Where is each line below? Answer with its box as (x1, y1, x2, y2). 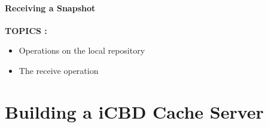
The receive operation (19, 64, 99, 76)
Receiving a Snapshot (5, 1, 96, 14)
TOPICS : (5, 24, 47, 36)
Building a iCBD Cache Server (5, 99, 264, 123)
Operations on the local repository (19, 44, 145, 57)
